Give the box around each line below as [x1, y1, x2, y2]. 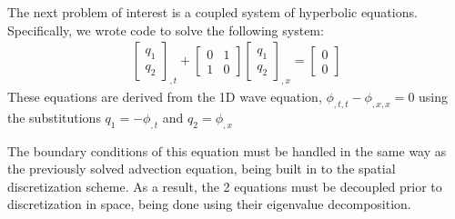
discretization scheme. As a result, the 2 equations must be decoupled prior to [7, 176, 442, 195]
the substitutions [7, 107, 101, 126]
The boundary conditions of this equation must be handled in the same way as [7, 141, 447, 160]
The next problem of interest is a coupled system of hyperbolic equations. [7, 3, 418, 21]
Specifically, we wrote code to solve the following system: [7, 20, 324, 39]
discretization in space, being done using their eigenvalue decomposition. [7, 194, 411, 214]
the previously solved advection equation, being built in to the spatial [7, 159, 396, 178]
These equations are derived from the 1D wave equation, [7, 87, 322, 106]
